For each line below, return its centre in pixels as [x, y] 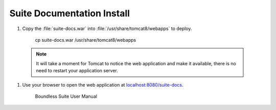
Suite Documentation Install [70, 13]
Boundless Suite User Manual [66, 96]
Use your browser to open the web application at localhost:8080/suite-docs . [103, 85]
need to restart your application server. [77, 71]
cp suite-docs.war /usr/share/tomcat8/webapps [86, 40]
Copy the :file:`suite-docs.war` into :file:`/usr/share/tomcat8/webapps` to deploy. [107, 29]
